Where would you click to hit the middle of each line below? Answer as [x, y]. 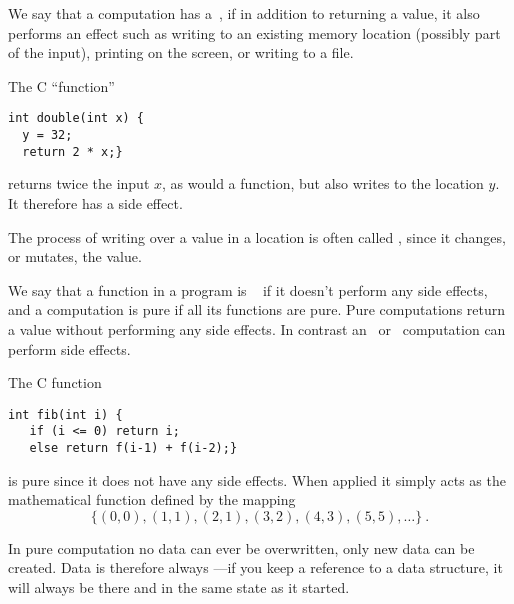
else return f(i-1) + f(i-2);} [133, 448]
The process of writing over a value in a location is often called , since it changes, [257, 236]
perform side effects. [69, 348]
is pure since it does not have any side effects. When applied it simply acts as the [257, 479]
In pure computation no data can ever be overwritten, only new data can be [241, 547]
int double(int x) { [76, 118]
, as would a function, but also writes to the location [323, 183]
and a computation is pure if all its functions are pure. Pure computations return [257, 309]
